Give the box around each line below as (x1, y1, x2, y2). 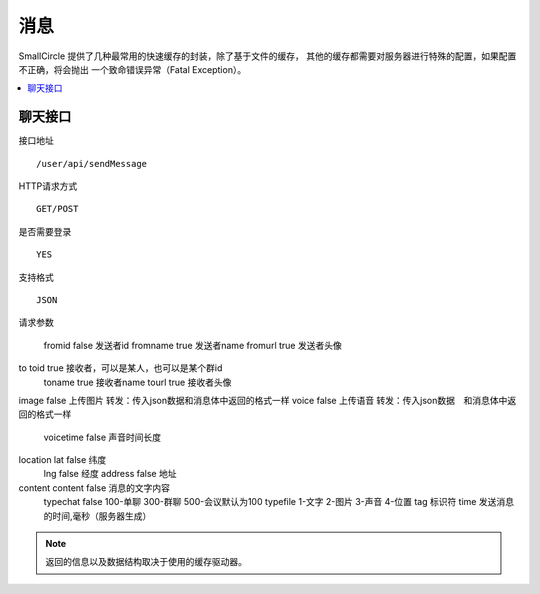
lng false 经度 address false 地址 (43, 468, 177, 480)
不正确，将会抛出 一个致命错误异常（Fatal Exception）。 (18, 63, 247, 75)
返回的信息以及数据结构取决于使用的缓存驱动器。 (45, 556, 247, 568)
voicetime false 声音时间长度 (43, 431, 162, 443)
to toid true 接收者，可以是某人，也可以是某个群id (18, 362, 223, 374)
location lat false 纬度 (18, 454, 107, 466)
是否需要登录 (18, 225, 72, 237)
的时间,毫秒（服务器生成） (43, 510, 152, 522)
